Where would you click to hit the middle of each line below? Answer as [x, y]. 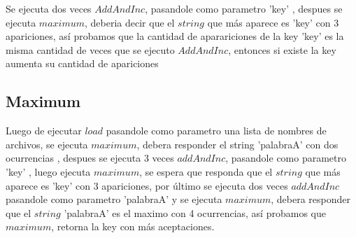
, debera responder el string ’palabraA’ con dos [237, 144]
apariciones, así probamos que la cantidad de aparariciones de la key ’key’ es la [175, 36]
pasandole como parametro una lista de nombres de [216, 131]
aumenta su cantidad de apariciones [82, 63]
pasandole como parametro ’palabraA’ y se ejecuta [114, 199]
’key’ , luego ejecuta [48, 171]
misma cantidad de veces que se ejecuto [90, 49]
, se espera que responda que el [206, 171]
